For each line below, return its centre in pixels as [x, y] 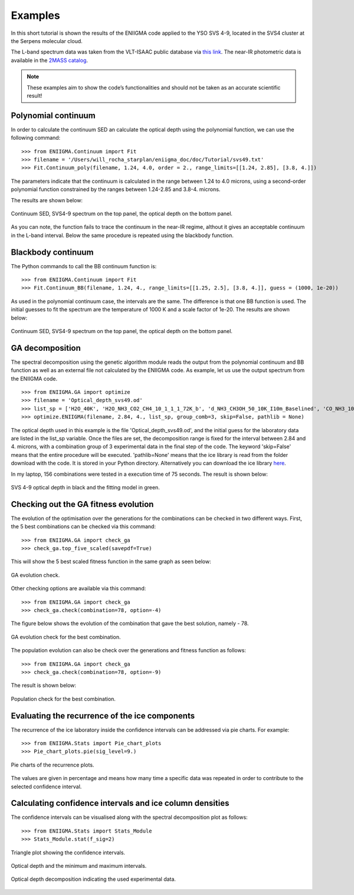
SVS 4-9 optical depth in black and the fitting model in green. [86, 487]
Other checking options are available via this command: [78, 588]
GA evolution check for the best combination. [66, 637]
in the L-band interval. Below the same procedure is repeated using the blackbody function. [122, 235]
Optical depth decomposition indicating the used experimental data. [94, 879]
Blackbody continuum [52, 252]
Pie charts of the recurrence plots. [53, 765]
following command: [36, 138]
